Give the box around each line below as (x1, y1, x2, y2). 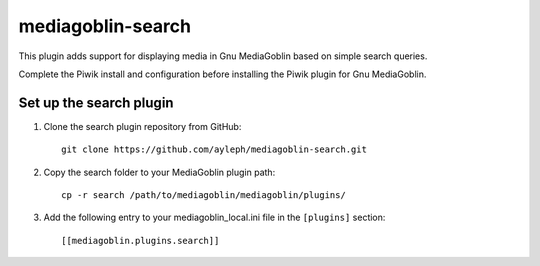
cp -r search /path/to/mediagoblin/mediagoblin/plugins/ (61, 190, 347, 201)
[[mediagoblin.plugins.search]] (61, 235, 220, 246)
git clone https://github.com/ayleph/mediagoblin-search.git (61, 144, 367, 155)
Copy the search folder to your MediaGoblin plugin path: (43, 166, 276, 178)
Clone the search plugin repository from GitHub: (43, 120, 242, 132)
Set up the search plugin (18, 94, 174, 111)
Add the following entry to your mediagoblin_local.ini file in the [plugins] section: (43, 211, 386, 224)
